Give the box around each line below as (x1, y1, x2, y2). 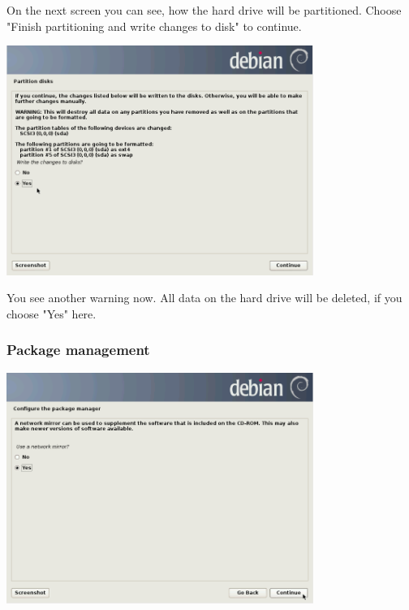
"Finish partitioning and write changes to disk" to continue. (6, 17, 302, 34)
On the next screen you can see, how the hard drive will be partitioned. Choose (6, 2, 402, 18)
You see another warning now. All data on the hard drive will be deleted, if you (6, 289, 403, 306)
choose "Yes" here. (6, 305, 97, 322)
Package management (6, 340, 150, 360)
